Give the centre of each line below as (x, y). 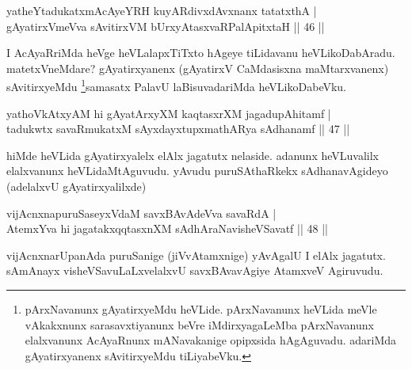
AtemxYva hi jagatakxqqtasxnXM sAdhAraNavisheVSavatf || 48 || (167, 228)
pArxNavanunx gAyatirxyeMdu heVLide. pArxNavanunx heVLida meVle (201, 308)
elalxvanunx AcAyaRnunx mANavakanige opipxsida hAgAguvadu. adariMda (211, 340)
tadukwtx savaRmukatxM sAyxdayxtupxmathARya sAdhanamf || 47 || (178, 129)
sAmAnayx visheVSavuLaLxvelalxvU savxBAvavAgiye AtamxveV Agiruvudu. (195, 270)
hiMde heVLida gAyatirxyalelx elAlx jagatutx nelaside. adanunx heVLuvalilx (193, 155)
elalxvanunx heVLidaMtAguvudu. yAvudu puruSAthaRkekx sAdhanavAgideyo (197, 171)
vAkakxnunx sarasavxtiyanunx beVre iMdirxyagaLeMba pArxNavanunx (199, 324)
